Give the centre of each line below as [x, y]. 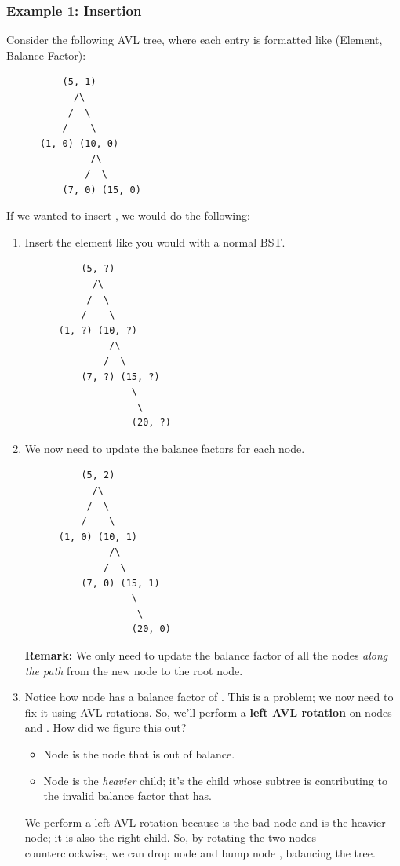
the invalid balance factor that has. [128, 796]
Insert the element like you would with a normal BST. [155, 241]
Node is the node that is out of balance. [139, 753]
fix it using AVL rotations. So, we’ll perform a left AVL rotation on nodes [208, 712]
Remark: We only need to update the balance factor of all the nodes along [206, 655]
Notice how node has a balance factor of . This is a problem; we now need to [209, 697]
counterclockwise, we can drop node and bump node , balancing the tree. [200, 852]
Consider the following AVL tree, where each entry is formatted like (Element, [195, 40]
